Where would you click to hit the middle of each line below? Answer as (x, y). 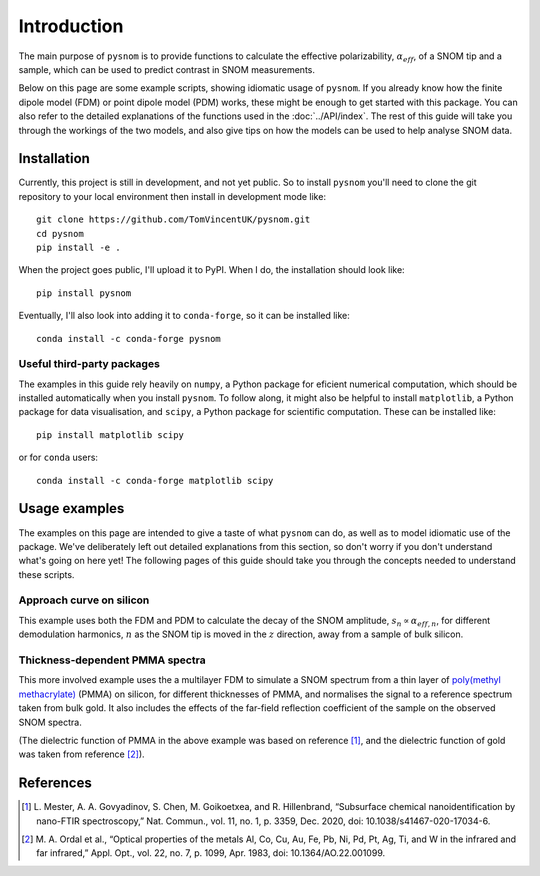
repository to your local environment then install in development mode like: (172, 196)
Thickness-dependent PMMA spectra (112, 660)
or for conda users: (58, 457)
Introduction (71, 26)
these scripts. (46, 574)
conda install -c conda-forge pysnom (129, 338)
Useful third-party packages (89, 364)
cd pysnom (60, 233)
